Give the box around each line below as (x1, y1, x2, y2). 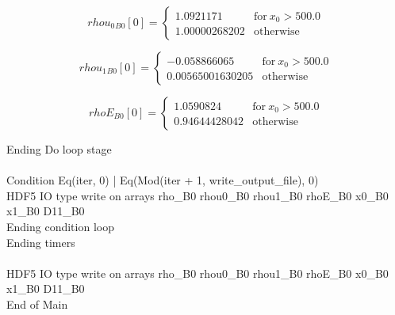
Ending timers (6, 233, 75, 250)
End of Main (6, 295, 68, 312)
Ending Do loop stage (6, 141, 112, 157)
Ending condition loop (6, 218, 114, 234)
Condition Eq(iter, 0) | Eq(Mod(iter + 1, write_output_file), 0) (6, 172, 319, 188)
